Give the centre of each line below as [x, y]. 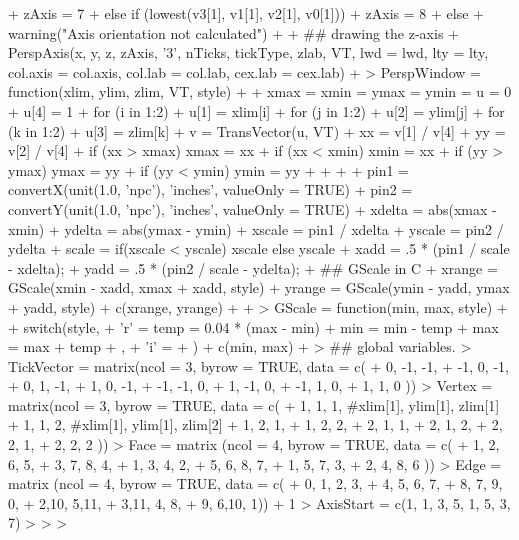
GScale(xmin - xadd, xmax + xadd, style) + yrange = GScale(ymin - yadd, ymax [259, 287]
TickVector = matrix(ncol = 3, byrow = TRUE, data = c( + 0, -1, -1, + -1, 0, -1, [258, 365]
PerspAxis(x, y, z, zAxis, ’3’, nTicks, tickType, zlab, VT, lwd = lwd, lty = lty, [248, 52]
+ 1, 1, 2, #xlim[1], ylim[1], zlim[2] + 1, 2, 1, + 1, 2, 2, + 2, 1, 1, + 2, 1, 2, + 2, [255, 424]
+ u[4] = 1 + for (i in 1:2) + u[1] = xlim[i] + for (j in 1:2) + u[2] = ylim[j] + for [256, 110]
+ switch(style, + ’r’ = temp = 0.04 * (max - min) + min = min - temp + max [253, 326]
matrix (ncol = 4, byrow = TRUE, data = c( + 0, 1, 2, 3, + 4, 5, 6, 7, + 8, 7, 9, [255, 483]
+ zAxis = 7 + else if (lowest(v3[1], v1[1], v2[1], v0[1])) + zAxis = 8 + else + [246, 13]
